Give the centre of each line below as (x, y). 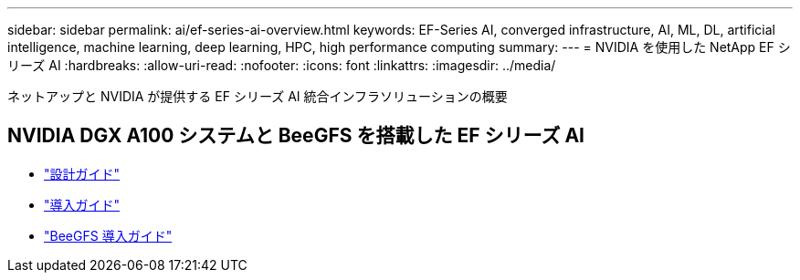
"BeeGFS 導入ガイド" (108, 235)
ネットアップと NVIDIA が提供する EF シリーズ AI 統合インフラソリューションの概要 (258, 96)
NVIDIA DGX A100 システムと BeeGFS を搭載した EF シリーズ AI (296, 136)
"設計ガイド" (82, 173)
